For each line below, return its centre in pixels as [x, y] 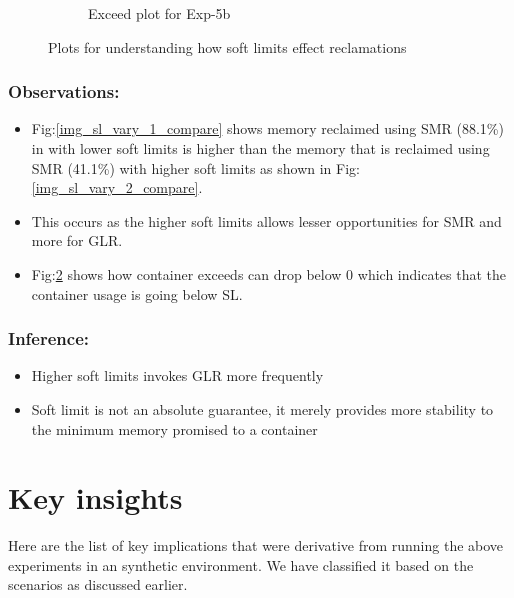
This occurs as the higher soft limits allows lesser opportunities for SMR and [266, 220]
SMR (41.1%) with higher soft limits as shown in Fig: [195, 167]
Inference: [48, 338]
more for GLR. [77, 240]
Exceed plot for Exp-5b [159, 13]
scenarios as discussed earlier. [98, 584]
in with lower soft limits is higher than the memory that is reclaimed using [260, 148]
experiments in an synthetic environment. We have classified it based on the [241, 564]
